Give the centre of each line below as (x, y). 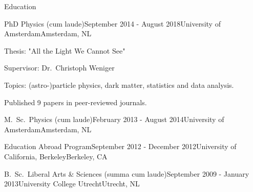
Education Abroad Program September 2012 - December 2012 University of (120, 146)
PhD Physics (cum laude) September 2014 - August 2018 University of (112, 23)
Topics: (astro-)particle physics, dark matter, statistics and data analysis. (119, 85)
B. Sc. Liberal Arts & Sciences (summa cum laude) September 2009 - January (127, 173)
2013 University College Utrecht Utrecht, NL (72, 184)
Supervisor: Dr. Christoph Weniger (59, 68)
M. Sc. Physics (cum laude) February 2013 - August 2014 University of (114, 119)
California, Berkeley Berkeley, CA (56, 156)
